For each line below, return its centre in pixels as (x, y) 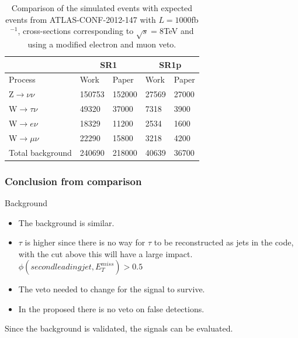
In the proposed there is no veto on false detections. (111, 308)
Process (22, 79)
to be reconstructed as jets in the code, (224, 242)
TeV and (179, 31)
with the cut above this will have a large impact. (105, 253)
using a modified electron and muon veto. (102, 44)
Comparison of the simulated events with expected (102, 8)
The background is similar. (66, 222)
